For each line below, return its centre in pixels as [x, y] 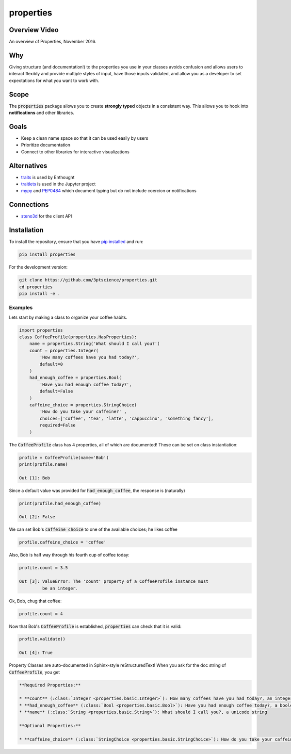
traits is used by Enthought [48, 177]
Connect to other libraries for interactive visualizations [75, 152]
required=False [58, 425]
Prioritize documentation [46, 145]
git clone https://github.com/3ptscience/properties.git [88, 280]
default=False [56, 391]
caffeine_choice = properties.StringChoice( [83, 405]
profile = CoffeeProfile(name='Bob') [64, 458]
